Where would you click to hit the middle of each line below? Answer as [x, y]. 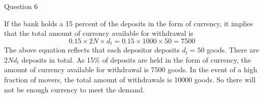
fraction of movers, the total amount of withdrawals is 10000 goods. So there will [130, 80]
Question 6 [21, 6]
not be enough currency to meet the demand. [74, 89]
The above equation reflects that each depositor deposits [92, 50]
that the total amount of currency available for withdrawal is [99, 33]
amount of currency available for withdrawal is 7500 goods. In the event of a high [131, 69]
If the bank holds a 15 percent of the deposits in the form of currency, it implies [129, 23]
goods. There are [233, 50]
